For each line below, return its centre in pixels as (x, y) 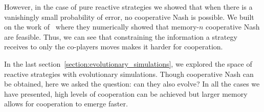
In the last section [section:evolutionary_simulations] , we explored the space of (128, 63)
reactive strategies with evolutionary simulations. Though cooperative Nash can (129, 74)
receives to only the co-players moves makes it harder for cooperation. (114, 47)
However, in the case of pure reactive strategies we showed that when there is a (128, 7)
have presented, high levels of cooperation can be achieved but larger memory (126, 93)
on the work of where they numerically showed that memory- (102, 27)
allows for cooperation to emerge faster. (66, 104)
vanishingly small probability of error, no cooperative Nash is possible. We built (129, 17)
